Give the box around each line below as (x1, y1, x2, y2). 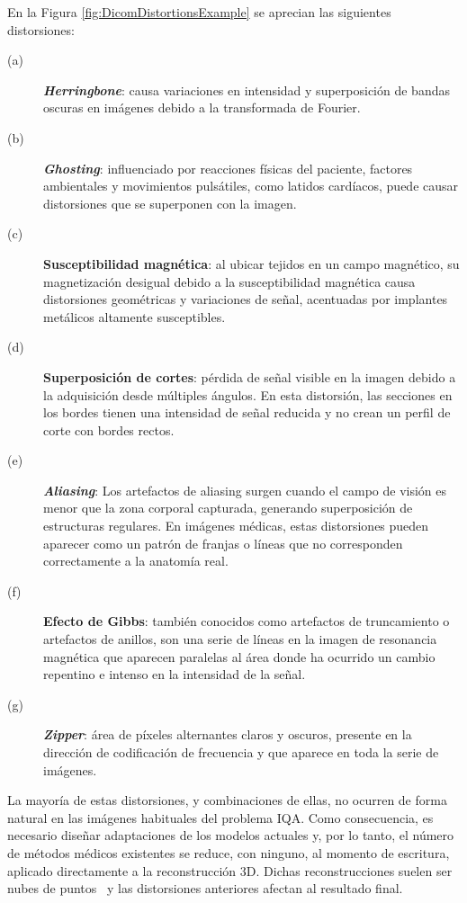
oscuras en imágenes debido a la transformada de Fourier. (43, 98, 361, 117)
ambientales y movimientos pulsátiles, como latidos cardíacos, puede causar (43, 176, 459, 195)
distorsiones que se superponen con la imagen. (43, 193, 297, 212)
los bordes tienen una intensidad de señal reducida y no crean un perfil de (43, 403, 451, 422)
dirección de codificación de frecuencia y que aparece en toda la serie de (43, 743, 439, 761)
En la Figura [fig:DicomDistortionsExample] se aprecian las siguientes (7, 3, 391, 21)
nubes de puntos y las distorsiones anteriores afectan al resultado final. (7, 879, 403, 898)
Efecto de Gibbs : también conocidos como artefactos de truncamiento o (43, 612, 450, 630)
